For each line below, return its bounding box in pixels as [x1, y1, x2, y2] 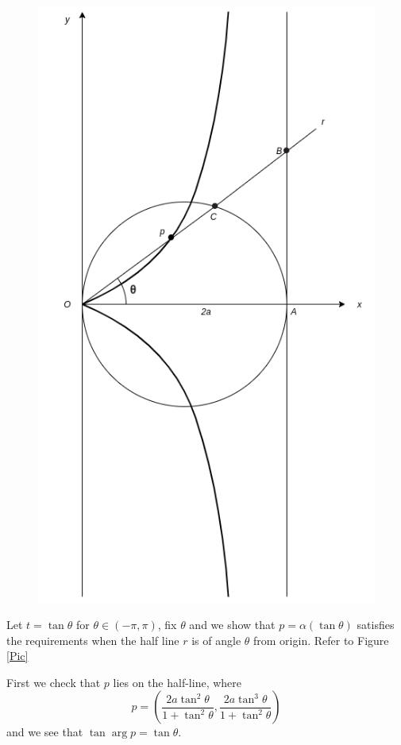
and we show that [189, 616, 276, 633]
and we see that [6, 724, 83, 740]
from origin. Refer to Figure [253, 631, 389, 648]
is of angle [191, 631, 241, 648]
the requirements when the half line [6, 631, 179, 648]
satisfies [357, 616, 395, 633]
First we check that [6, 674, 101, 690]
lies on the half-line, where [113, 674, 241, 690]
